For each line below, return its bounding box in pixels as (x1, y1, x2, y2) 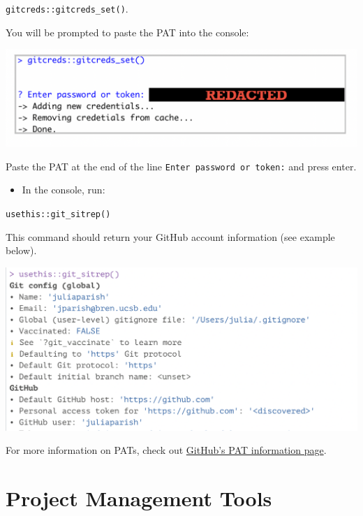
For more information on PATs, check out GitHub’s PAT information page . (6, 443, 327, 457)
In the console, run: (22, 182, 105, 197)
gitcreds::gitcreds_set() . (6, 1, 128, 15)
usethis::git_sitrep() (6, 209, 111, 219)
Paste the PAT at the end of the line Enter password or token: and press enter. (6, 159, 357, 173)
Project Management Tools (6, 483, 272, 512)
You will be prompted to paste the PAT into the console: (6, 24, 249, 39)
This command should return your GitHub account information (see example (6, 229, 335, 244)
